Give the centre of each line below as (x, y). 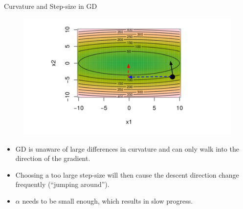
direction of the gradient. (53, 158)
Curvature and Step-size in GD (51, 6)
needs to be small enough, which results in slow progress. (108, 201)
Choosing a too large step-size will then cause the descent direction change (127, 174)
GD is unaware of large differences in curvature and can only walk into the (127, 148)
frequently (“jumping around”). (62, 184)
